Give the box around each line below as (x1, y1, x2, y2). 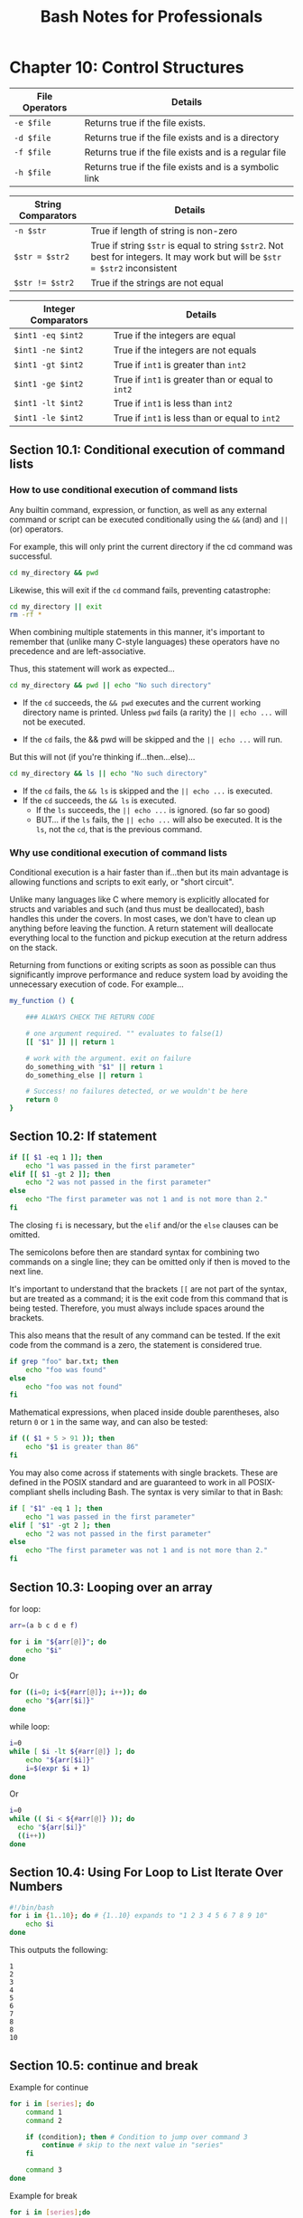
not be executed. (22, 716, 86, 727)
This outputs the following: (9, 1945, 108, 1956)
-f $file (14, 147, 51, 157)
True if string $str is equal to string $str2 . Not (90, 239, 284, 251)
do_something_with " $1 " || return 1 (25, 1062, 164, 1071)
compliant (9, 1486, 47, 1497)
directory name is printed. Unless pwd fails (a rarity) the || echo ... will (22, 707, 288, 718)
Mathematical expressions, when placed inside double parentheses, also (9, 1407, 280, 1417)
